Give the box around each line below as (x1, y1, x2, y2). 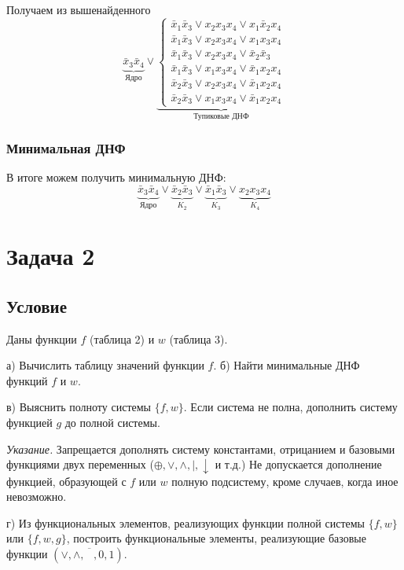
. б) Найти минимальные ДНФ (213, 357, 360, 373)
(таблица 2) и (90, 330, 155, 347)
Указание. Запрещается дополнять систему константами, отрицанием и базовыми (6, 440, 395, 457)
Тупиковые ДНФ (193, 112, 249, 121)
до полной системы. (64, 414, 160, 431)
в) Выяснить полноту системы (6, 399, 151, 415)
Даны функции (6, 330, 77, 347)
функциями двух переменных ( (6, 456, 154, 473)
